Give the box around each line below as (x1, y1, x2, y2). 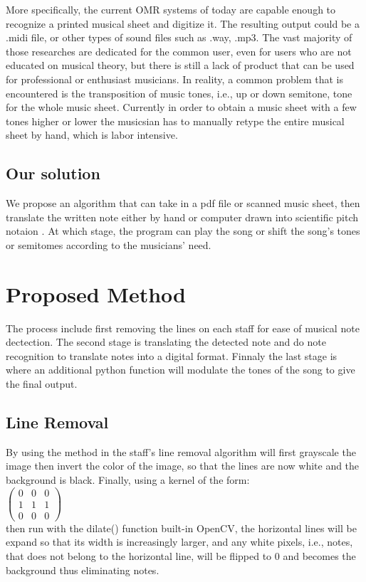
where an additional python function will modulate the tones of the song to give (6, 362, 355, 377)
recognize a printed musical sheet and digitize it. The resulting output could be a (6, 16, 360, 31)
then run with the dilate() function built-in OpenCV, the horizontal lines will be (6, 520, 357, 535)
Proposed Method (6, 279, 186, 308)
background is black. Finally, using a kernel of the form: (6, 472, 250, 487)
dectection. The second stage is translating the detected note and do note (6, 334, 326, 349)
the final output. (6, 376, 78, 391)
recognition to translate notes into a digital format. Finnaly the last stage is (6, 348, 338, 363)
